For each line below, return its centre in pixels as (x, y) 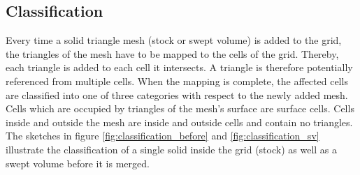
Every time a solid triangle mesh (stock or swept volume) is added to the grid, (174, 40)
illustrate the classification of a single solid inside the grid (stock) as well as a (172, 149)
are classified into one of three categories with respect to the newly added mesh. (177, 94)
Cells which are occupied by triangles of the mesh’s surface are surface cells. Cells (180, 108)
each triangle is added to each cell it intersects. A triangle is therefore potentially (179, 67)
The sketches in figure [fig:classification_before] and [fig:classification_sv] (163, 136)
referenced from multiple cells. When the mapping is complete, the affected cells (177, 81)
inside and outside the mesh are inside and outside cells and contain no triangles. (179, 122)
